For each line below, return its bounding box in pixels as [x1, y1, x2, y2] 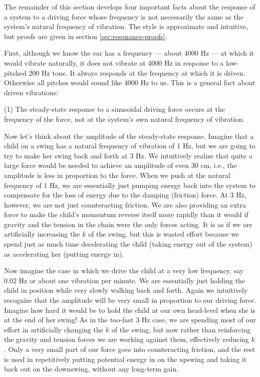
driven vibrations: [4, 87, 58, 97]
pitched [4, 67, 27, 78]
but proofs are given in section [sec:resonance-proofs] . [4, 31, 167, 41]
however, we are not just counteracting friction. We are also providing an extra [4, 199, 246, 210]
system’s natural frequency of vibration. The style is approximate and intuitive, [4, 21, 248, 32]
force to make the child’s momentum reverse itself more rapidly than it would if [4, 209, 248, 220]
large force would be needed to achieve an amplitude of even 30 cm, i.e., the [4, 160, 237, 170]
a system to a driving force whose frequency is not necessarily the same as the [4, 11, 243, 22]
